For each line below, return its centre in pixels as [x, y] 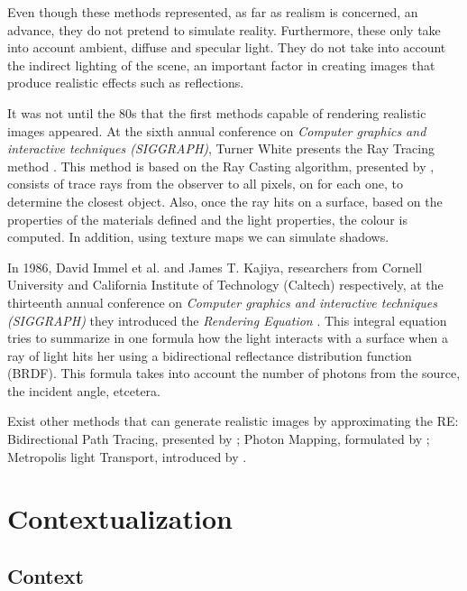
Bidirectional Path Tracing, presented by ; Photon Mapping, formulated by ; [219, 439]
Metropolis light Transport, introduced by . [127, 456]
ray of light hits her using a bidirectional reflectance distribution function [210, 355]
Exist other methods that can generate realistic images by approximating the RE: [233, 421]
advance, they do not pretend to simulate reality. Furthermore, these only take [224, 29]
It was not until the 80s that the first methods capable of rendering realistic [217, 112]
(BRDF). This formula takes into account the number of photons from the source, [234, 373]
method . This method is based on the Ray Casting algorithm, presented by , [221, 166]
